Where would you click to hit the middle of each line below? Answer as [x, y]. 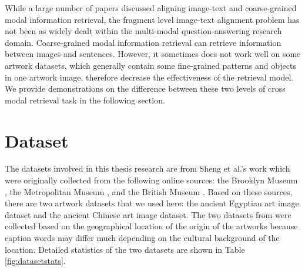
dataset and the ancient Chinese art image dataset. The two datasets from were [148, 214]
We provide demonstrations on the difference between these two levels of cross [145, 88]
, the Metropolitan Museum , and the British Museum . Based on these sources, [149, 191]
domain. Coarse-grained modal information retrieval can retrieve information [143, 42]
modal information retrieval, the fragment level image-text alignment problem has [152, 19]
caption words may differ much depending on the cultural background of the [142, 238]
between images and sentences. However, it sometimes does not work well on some [153, 54]
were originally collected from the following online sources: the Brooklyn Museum [151, 180]
